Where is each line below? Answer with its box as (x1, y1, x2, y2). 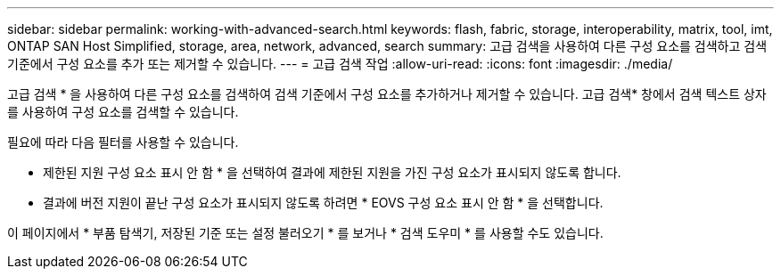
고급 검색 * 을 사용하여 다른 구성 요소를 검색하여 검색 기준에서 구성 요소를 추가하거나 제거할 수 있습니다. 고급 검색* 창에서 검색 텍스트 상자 (7, 86, 767, 101)
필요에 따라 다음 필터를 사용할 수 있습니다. (7, 134, 239, 150)
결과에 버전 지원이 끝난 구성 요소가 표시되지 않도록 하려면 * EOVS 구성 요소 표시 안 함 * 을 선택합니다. (43, 195, 604, 210)
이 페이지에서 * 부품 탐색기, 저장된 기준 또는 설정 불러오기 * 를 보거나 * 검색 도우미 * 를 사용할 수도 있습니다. (7, 225, 604, 240)
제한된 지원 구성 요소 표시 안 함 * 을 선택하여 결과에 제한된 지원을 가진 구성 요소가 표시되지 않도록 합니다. (43, 165, 621, 180)
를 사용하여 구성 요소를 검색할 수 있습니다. (7, 104, 239, 119)
